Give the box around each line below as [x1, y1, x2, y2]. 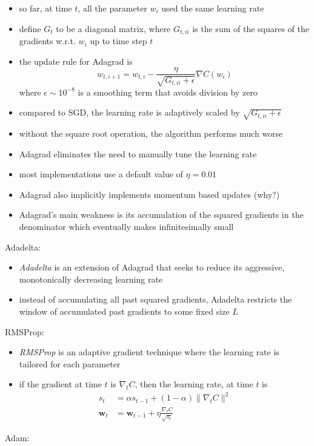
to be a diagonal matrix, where [56, 22, 171, 34]
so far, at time [19, 2, 72, 14]
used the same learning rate [161, 2, 264, 14]
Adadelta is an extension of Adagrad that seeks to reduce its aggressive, [19, 261, 285, 274]
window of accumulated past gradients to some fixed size [19, 304, 230, 317]
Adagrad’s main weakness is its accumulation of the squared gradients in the [19, 208, 304, 221]
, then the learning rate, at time [135, 378, 253, 390]
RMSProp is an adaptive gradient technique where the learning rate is [19, 346, 279, 358]
